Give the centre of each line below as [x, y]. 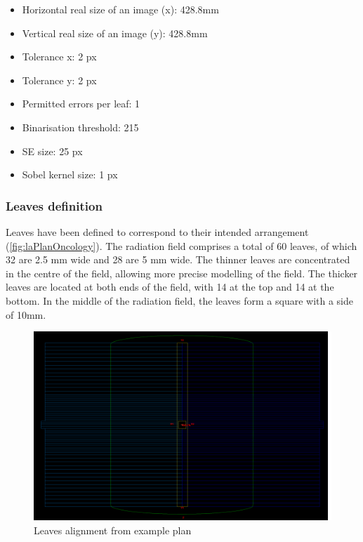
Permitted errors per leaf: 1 [81, 104]
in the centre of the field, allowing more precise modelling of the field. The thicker [182, 273]
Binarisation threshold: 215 [80, 127]
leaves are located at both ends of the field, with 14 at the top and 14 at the [170, 287]
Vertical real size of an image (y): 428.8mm [115, 33]
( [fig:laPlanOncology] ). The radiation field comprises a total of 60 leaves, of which [181, 245]
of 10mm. [26, 314]
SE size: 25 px [52, 151]
